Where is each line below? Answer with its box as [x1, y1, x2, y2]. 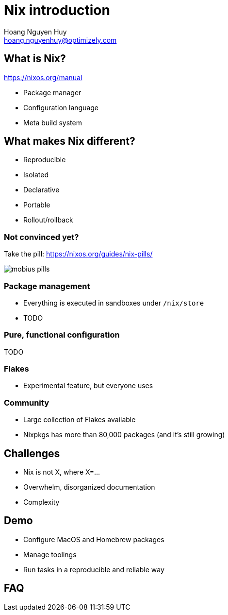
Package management [4, 281, 90, 291]
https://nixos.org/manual [4, 73, 82, 82]
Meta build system [23, 118, 82, 127]
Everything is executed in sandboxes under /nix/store [23, 298, 204, 307]
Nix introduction [4, 2, 110, 18]
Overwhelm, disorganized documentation [23, 483, 155, 492]
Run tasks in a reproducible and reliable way [23, 565, 164, 574]
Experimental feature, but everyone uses [23, 381, 153, 390]
